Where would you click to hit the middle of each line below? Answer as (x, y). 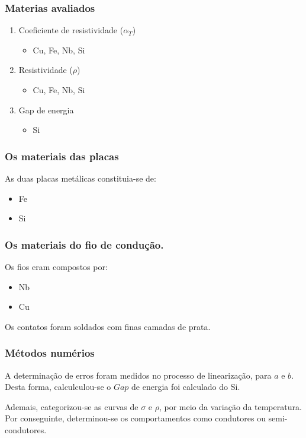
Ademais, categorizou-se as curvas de (72, 406)
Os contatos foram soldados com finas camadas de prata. (108, 326)
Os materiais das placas (62, 156)
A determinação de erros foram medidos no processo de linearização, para (138, 375)
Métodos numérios (50, 353)
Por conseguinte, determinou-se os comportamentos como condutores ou (135, 418)
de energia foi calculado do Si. (186, 387)
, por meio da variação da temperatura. (230, 406)
